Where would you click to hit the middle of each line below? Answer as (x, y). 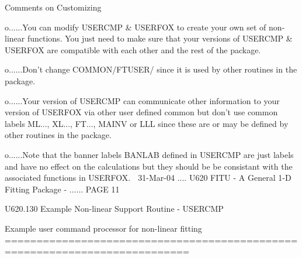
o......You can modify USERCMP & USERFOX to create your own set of (136, 27)
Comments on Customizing (53, 7)
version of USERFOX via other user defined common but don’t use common (141, 112)
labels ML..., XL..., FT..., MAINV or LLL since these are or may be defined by (147, 123)
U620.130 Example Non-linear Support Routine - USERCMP (114, 209)
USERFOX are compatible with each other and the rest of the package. (133, 49)
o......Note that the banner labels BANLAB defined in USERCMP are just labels (149, 154)
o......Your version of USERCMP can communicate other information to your (142, 100)
